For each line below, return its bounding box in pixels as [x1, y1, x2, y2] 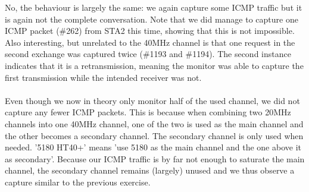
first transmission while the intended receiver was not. [5, 71, 202, 83]
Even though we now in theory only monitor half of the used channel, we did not [5, 94, 300, 106]
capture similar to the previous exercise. [5, 175, 151, 188]
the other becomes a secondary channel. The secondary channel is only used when [5, 129, 304, 141]
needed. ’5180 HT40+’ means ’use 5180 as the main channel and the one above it [5, 141, 301, 153]
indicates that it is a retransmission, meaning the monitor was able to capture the [5, 59, 304, 71]
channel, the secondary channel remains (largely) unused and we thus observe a [5, 164, 295, 177]
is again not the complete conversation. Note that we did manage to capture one [5, 12, 298, 25]
